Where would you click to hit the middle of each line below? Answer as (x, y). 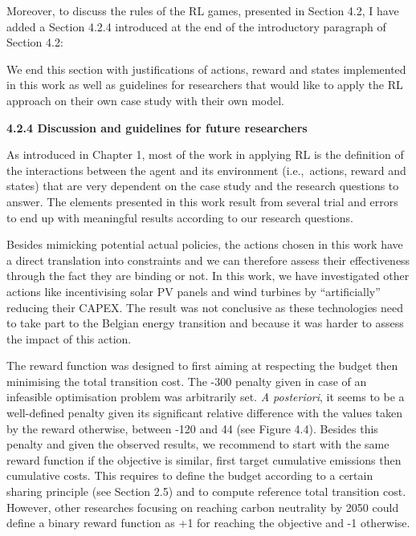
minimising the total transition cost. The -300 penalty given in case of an (187, 381)
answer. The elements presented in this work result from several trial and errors (202, 201)
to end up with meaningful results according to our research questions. (180, 217)
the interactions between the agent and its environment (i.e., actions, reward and (206, 170)
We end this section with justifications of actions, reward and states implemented (206, 69)
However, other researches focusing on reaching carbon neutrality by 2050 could (203, 507)
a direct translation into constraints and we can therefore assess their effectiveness (208, 260)
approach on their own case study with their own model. (145, 100)
